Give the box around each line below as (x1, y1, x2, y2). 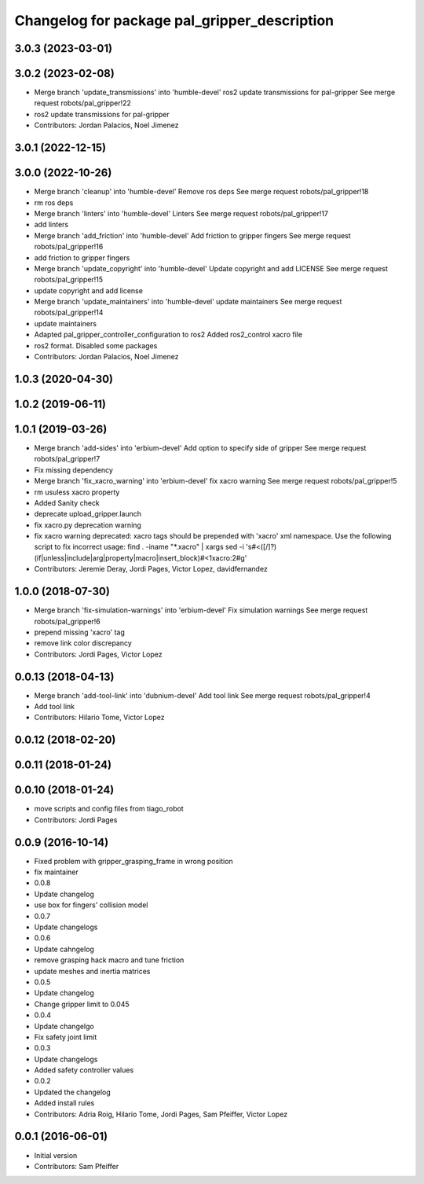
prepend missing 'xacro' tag (34, 627, 126, 637)
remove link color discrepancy (34, 638, 133, 648)
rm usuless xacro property (34, 487, 120, 497)
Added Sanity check (34, 498, 100, 507)
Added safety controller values (34, 1065, 134, 1075)
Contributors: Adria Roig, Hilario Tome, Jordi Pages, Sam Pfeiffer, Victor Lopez (34, 1109, 288, 1119)
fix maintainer (34, 867, 79, 877)
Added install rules (34, 1098, 95, 1108)
